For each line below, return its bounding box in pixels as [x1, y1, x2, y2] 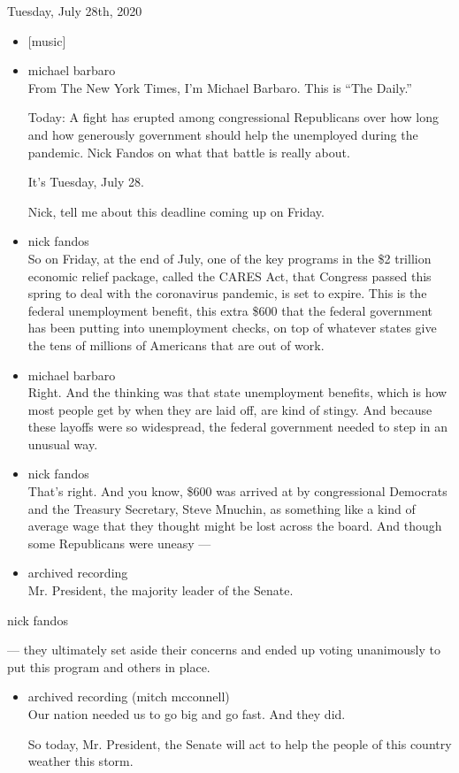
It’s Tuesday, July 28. [27, 172, 144, 191]
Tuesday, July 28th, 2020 [7, 2, 142, 19]
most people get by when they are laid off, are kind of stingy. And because [27, 400, 432, 418]
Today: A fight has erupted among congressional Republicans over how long [27, 108, 439, 126]
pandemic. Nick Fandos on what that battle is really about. [27, 142, 350, 161]
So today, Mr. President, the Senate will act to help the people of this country [27, 734, 452, 753]
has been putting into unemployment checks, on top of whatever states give [27, 318, 437, 337]
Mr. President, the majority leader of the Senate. [27, 581, 294, 600]
